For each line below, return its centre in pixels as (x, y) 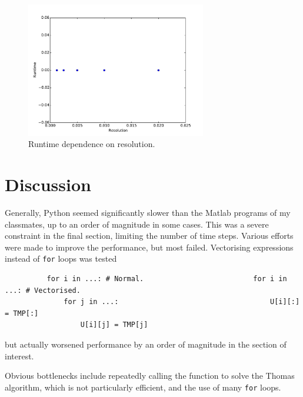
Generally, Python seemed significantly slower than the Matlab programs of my (148, 212)
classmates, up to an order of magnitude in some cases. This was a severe (137, 224)
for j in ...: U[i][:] (182, 302)
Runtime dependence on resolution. (92, 144)
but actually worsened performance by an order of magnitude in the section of (146, 344)
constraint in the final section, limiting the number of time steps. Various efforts (149, 236)
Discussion (48, 184)
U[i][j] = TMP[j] (114, 325)
